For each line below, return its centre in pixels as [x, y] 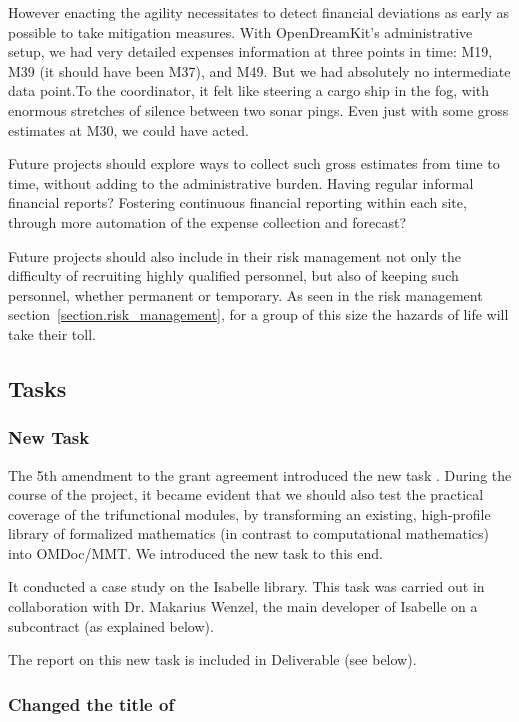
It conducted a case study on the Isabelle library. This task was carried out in [246, 586]
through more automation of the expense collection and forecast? [207, 221]
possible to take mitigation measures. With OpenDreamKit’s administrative [240, 31]
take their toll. [52, 333]
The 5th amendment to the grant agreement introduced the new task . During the [260, 474]
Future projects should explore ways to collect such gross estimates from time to [254, 163]
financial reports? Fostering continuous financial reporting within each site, [237, 202]
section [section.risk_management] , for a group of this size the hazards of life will [258, 314]
